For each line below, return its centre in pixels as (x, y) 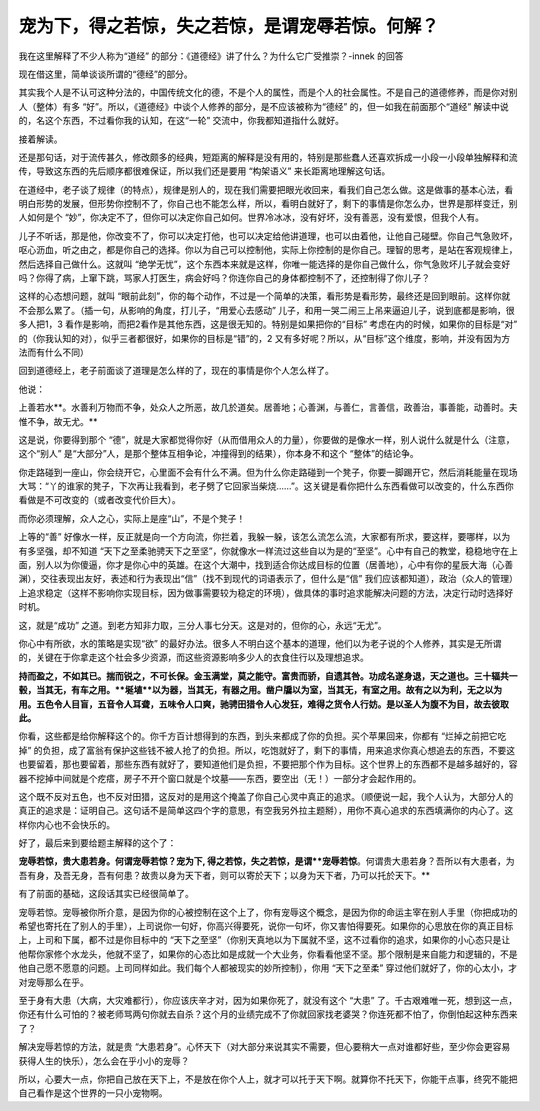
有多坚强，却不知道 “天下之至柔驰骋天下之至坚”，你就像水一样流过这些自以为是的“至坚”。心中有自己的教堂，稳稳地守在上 (268, 551)
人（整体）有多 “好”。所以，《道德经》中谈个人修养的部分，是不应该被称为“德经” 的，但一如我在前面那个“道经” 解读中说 (263, 106)
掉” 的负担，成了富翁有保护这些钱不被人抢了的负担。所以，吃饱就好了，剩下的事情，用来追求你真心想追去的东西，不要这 (267, 750)
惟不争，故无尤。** (58, 421)
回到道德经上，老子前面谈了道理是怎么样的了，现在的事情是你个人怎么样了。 (176, 371)
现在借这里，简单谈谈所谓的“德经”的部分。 (106, 74)
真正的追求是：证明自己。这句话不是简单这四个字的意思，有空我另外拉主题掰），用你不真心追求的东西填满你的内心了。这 (266, 811)
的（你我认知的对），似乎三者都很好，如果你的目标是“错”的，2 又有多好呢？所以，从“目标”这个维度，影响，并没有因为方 (264, 338)
